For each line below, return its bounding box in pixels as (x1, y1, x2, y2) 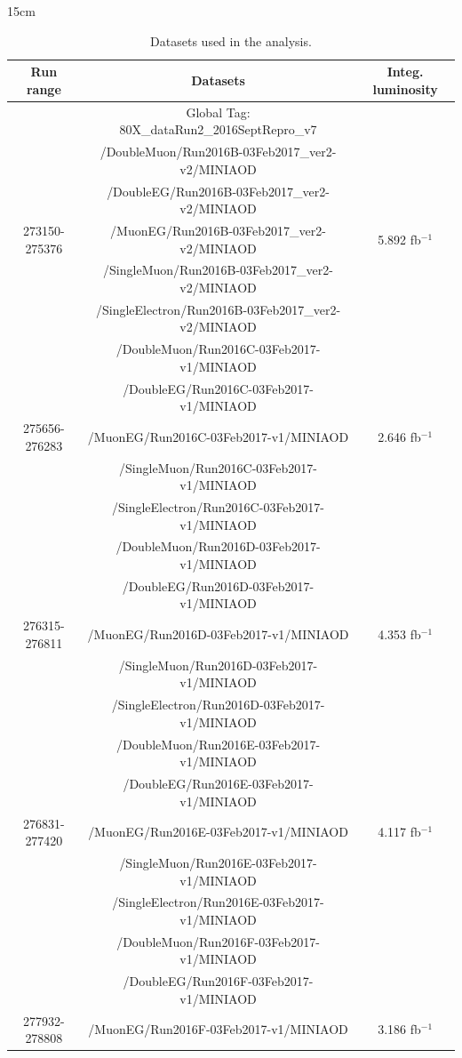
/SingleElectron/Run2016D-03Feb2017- (111, 695, 325, 714)
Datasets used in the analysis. (150, 31, 312, 50)
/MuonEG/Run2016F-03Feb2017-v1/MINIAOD (88, 1020, 348, 1038)
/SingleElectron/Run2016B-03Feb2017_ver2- (96, 300, 341, 318)
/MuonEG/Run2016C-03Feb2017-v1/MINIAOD (87, 427, 349, 445)
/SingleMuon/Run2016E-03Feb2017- (119, 853, 317, 871)
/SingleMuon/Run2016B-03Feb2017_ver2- (103, 260, 333, 279)
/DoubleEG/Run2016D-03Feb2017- (122, 576, 315, 595)
